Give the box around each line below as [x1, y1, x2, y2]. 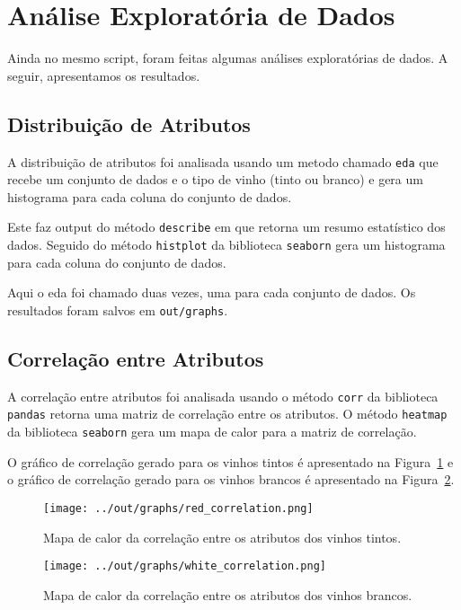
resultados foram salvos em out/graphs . [7, 300, 228, 319]
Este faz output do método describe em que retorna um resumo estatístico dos [7, 217, 446, 236]
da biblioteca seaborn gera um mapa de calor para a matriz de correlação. [7, 422, 417, 441]
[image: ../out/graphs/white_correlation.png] [43, 560, 326, 573]
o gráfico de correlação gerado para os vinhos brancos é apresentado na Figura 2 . [7, 470, 455, 489]
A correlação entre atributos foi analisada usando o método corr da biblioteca [7, 386, 439, 405]
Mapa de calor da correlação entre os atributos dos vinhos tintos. [43, 527, 402, 546]
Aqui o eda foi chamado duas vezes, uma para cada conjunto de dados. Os [7, 283, 416, 302]
